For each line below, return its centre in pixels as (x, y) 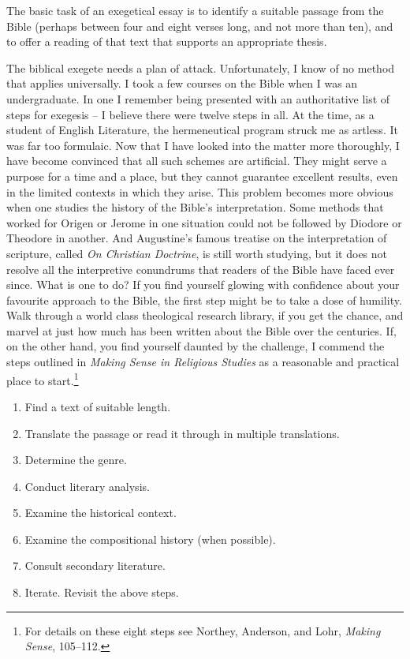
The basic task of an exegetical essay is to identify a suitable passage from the (195, 10)
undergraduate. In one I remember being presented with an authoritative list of (198, 98)
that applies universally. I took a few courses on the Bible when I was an (182, 83)
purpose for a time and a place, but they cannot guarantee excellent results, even (202, 176)
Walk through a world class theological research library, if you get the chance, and (205, 315)
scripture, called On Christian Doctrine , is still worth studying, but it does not (197, 253)
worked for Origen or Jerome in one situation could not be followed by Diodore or (204, 222)
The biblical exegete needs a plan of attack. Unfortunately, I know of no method (201, 67)
